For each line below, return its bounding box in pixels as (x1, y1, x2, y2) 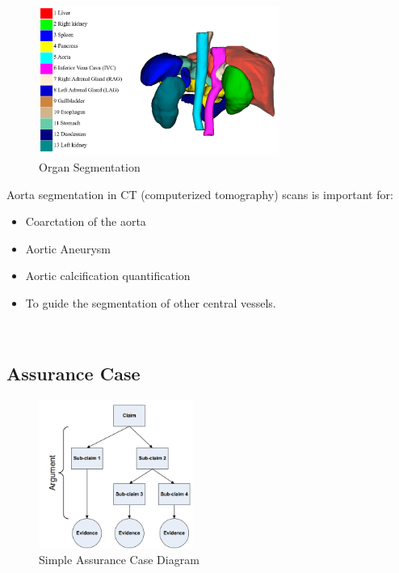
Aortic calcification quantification (25, 267, 191, 284)
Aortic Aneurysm (25, 240, 111, 257)
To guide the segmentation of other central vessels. (25, 294, 276, 311)
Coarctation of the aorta (25, 213, 146, 230)
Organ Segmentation (39, 158, 141, 175)
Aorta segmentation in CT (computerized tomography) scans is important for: (6, 185, 393, 202)
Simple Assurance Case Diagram (39, 551, 199, 568)
